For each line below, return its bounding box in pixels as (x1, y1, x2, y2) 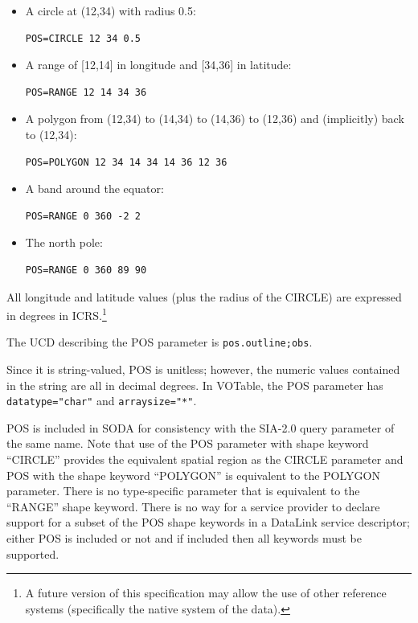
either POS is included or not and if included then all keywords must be (6, 530, 362, 547)
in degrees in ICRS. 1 (6, 305, 107, 323)
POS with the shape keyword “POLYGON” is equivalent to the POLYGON (6, 466, 380, 483)
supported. (6, 545, 59, 562)
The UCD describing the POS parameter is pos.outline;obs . (6, 334, 313, 350)
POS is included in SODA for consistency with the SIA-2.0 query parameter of (6, 419, 395, 436)
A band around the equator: (25, 180, 164, 197)
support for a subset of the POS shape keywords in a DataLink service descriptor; (6, 514, 410, 531)
